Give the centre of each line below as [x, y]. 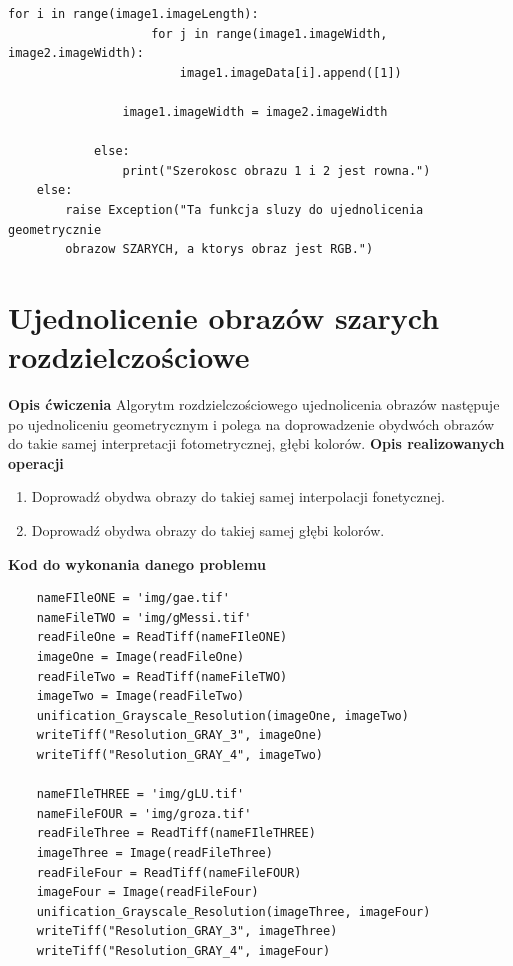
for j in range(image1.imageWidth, [269, 33]
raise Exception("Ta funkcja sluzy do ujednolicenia [244, 209]
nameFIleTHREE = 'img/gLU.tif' [140, 794]
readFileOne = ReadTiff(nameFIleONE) [162, 637]
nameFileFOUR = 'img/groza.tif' [144, 813]
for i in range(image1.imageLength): [133, 14]
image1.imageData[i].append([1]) [290, 72]
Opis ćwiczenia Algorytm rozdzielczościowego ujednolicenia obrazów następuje [254, 404]
